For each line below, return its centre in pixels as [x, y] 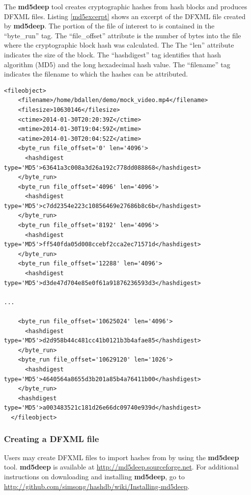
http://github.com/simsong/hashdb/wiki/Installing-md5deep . [97, 486]
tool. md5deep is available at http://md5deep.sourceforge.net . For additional [121, 467]
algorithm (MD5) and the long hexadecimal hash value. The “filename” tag [117, 64]
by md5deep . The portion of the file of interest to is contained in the [109, 26]
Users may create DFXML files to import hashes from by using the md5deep [122, 457]
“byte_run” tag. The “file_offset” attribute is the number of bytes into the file [123, 35]
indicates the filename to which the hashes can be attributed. [96, 74]
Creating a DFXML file [52, 439]
